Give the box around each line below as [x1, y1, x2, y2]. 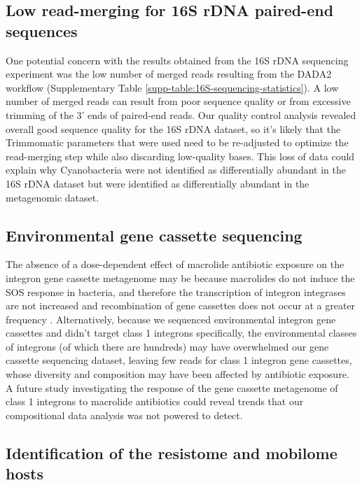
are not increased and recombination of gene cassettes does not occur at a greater [6, 298, 356, 313]
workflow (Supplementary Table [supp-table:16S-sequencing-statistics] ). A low [6, 80, 339, 94]
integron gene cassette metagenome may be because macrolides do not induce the [6, 270, 355, 285]
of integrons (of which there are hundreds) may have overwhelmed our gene [6, 339, 329, 353]
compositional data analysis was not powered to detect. [6, 407, 243, 422]
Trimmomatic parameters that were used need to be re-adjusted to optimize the [6, 135, 349, 150]
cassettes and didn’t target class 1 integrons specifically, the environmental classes [6, 325, 357, 340]
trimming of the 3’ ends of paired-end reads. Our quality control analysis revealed [6, 107, 356, 122]
